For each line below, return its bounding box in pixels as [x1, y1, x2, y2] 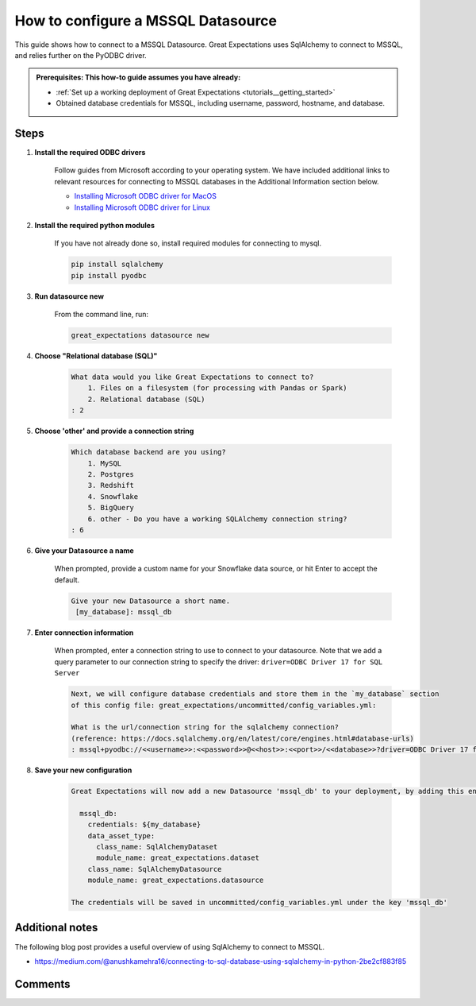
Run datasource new [34, 291, 105, 301]
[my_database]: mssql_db [75, 608, 172, 617]
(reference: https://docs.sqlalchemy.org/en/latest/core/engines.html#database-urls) [71, 733, 414, 743]
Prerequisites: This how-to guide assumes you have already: [36, 72, 241, 83]
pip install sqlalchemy [71, 260, 164, 269]
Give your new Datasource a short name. [71, 596, 230, 606]
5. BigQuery [87, 503, 135, 513]
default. [54, 575, 80, 584]
